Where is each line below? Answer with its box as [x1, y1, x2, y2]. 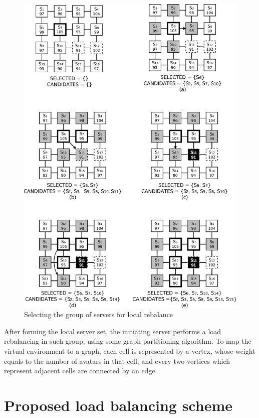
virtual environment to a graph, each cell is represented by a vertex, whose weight [4, 346, 255, 356]
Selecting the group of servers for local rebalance [24, 309, 173, 320]
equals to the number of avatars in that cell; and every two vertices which [4, 355, 230, 366]
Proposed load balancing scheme [4, 395, 232, 415]
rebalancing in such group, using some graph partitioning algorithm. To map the [4, 336, 251, 346]
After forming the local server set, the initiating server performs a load [4, 326, 221, 336]
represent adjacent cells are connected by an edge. [4, 365, 157, 376]
